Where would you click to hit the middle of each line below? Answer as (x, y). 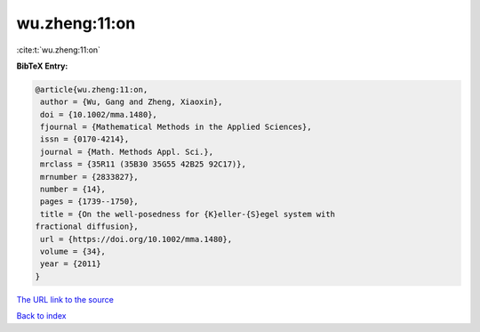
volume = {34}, (73, 251)
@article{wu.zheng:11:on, (92, 89)
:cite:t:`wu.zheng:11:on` (59, 50)
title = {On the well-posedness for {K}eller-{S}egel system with (188, 214)
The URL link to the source (65, 299)
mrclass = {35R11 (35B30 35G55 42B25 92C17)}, (143, 164)
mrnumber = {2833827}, (90, 177)
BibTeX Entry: (42, 66)
